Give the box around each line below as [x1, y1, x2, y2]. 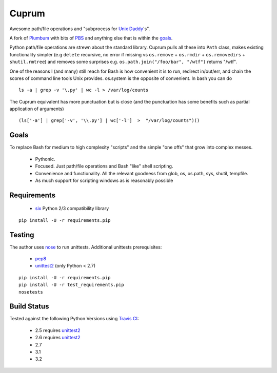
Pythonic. [35, 156, 55, 162]
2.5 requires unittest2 [35, 327, 81, 333]
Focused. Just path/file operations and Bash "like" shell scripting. [35, 163, 173, 169]
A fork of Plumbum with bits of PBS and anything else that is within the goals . [9, 35, 173, 41]
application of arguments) [9, 106, 64, 112]
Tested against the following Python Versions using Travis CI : [9, 316, 139, 322]
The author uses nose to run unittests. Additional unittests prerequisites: [9, 244, 162, 250]
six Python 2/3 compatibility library [35, 205, 109, 212]
